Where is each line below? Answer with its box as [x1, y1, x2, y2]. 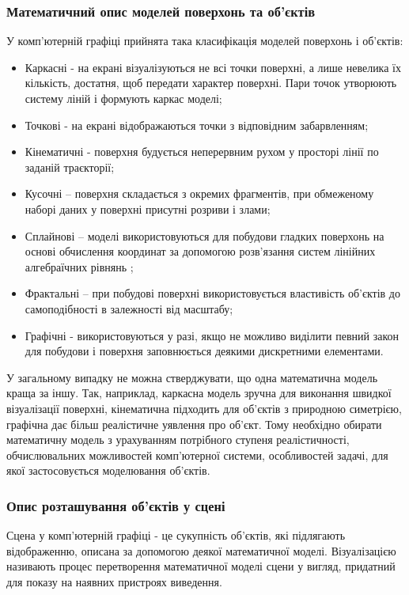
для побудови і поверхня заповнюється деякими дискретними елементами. [25, 343, 384, 359]
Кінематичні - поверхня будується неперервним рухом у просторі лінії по [25, 143, 379, 160]
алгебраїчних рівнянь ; [25, 258, 134, 275]
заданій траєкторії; [25, 158, 115, 175]
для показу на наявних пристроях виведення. [6, 573, 222, 589]
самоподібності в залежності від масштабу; [25, 300, 233, 316]
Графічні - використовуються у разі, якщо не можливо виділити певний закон [25, 327, 400, 343]
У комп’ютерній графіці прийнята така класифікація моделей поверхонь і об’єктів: [6, 32, 403, 49]
